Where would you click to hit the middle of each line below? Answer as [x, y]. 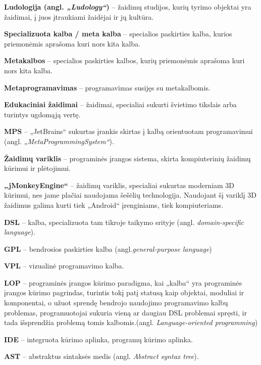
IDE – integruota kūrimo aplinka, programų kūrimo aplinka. [98, 339]
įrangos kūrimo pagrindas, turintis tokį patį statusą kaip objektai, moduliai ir [124, 292]
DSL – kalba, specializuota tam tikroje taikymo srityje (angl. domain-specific [124, 222]
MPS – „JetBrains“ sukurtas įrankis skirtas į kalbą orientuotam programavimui [128, 131]
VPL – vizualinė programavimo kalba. [64, 266]
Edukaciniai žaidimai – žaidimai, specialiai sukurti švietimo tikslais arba [120, 104]
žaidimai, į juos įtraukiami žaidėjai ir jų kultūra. [79, 16]
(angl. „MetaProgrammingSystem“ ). [59, 141]
